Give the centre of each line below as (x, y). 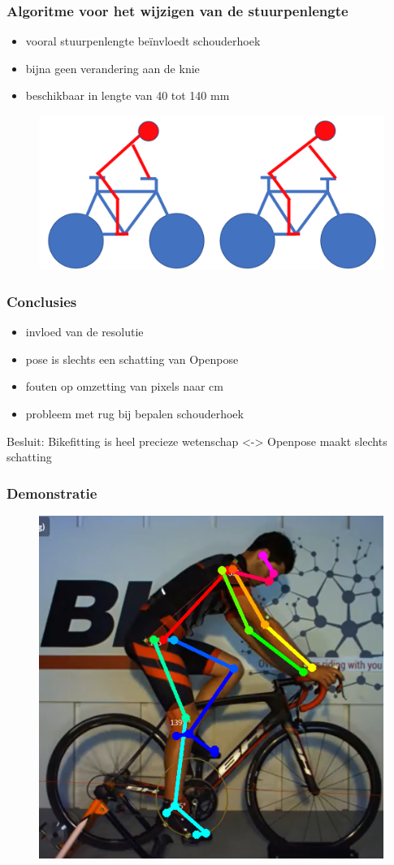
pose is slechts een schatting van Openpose (132, 359)
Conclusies (42, 301)
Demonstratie (52, 493)
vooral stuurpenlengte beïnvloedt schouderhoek (143, 41)
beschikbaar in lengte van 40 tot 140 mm (128, 95)
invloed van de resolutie (84, 332)
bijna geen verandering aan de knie (113, 68)
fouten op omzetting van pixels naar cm (124, 386)
